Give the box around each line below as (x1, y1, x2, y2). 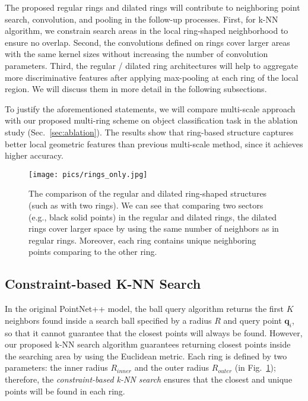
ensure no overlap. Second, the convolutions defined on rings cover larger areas (5, 36, 290, 48)
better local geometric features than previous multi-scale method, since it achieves (5, 137, 303, 150)
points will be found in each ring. (5, 384, 125, 397)
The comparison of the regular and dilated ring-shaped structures (28, 187, 267, 200)
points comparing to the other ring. (28, 245, 157, 258)
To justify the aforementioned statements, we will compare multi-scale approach (5, 102, 296, 115)
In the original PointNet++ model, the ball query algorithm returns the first (5, 302, 284, 315)
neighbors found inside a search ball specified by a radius (5, 314, 212, 326)
